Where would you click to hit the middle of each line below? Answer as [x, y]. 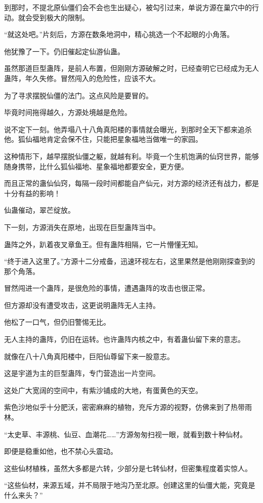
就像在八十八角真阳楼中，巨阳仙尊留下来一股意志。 [89, 356]
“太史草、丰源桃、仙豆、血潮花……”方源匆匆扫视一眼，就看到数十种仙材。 [125, 434]
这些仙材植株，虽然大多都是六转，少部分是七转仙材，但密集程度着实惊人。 [128, 468]
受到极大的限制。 [60, 17]
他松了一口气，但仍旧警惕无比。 [57, 322]
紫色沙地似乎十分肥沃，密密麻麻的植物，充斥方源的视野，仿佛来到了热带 [124, 407]
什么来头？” [24, 495]
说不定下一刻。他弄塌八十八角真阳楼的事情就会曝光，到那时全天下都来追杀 [128, 129]
